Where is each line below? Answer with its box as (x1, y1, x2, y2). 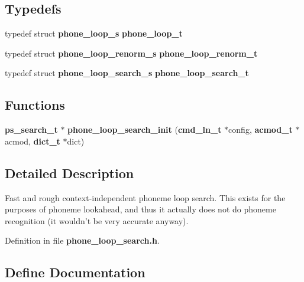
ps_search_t (5, 123, 58, 136)
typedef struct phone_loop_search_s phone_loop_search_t (5, 67, 249, 79)
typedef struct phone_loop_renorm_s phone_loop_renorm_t (5, 47, 258, 59)
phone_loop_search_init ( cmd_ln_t (67, 123, 222, 136)
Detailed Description (5, 163, 134, 182)
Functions (5, 96, 65, 114)
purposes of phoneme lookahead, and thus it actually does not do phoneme (5, 203, 276, 215)
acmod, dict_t (5, 135, 60, 147)
